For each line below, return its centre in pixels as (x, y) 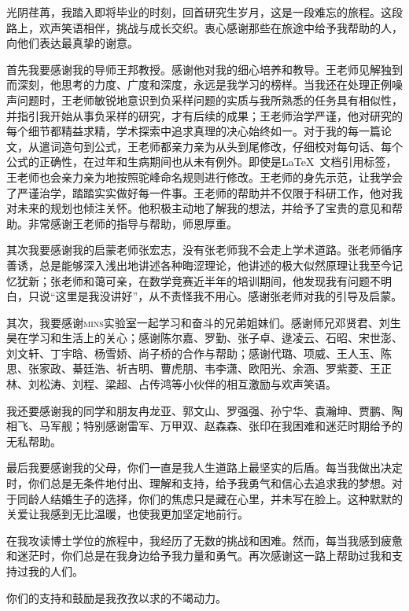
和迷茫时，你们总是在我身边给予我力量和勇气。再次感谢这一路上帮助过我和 (199, 556)
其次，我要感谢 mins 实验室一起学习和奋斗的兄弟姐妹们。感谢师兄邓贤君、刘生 (204, 322)
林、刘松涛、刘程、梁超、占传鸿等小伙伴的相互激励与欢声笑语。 (171, 384)
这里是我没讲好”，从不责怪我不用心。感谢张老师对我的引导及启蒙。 (229, 296)
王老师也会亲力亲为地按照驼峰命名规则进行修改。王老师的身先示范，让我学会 (204, 177)
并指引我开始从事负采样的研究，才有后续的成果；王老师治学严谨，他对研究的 (204, 115)
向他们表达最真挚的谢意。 (72, 43)
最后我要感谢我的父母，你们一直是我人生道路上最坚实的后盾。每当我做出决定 (204, 467)
